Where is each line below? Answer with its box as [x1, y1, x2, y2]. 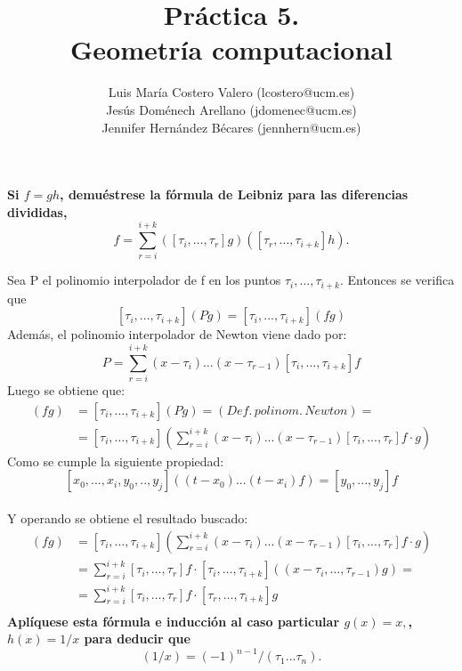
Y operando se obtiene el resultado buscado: [7, 509, 248, 528]
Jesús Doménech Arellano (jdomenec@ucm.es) [106, 100, 357, 118]
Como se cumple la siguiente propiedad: [7, 451, 224, 470]
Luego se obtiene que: [7, 381, 126, 400]
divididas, [7, 202, 68, 221]
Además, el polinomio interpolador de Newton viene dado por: [7, 325, 347, 344]
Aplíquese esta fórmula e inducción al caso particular [7, 611, 340, 630]
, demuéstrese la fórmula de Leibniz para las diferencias [60, 185, 409, 204]
